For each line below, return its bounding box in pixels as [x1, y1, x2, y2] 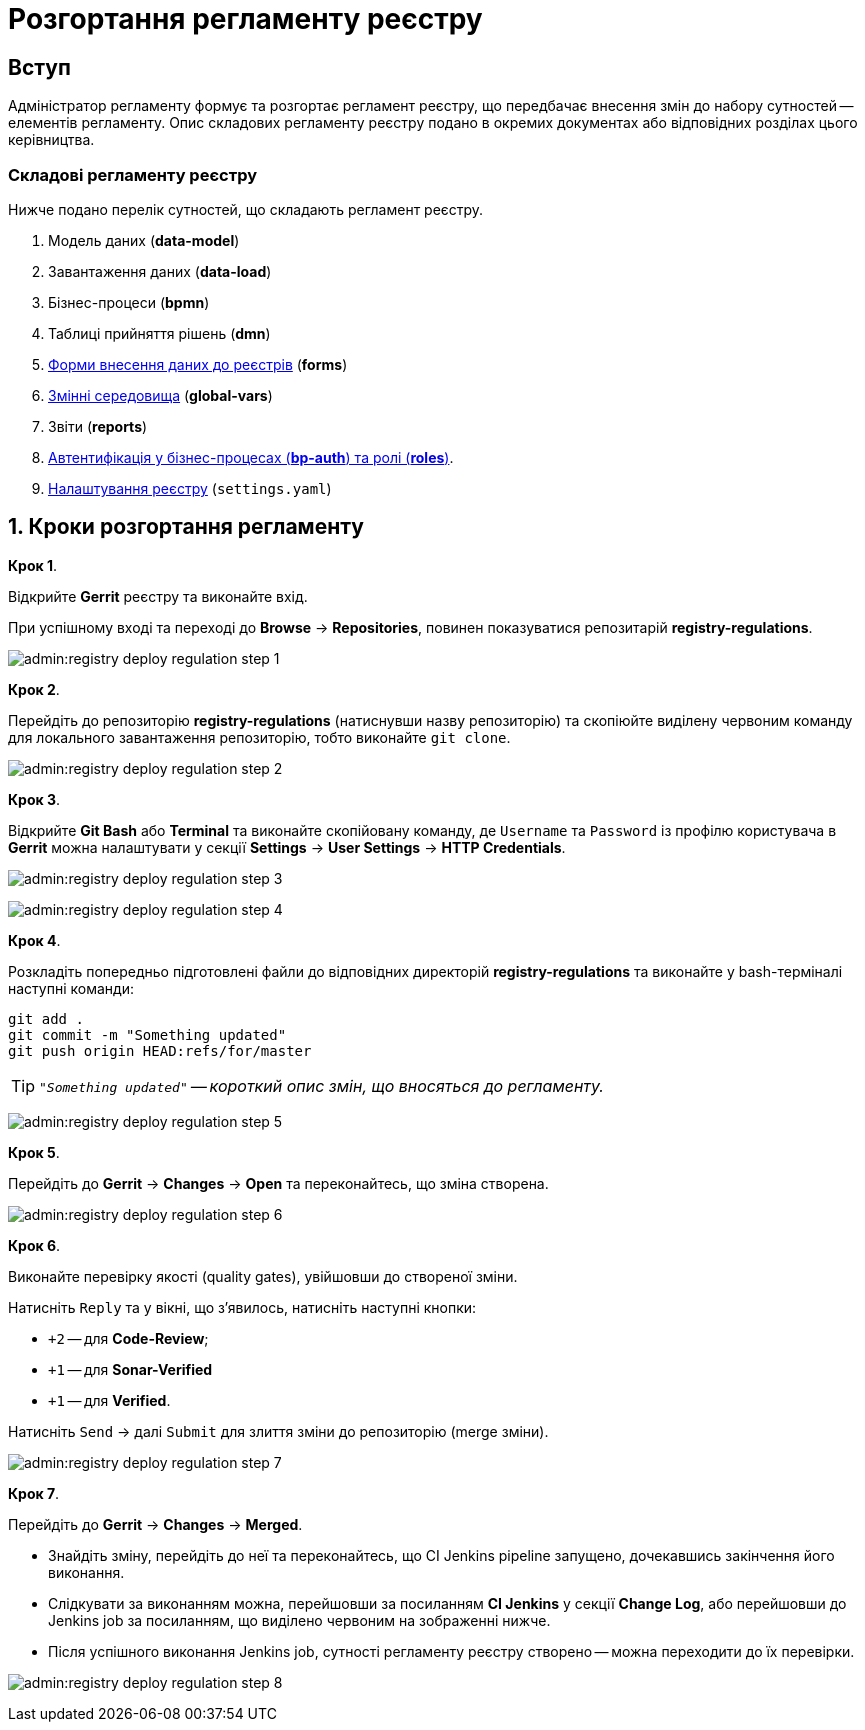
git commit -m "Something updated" [8, 1026, 287, 1043]
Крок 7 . [8, 1484, 60, 1502]
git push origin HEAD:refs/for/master [8, 1042, 312, 1059]
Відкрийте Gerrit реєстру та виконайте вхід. [8, 587, 308, 605]
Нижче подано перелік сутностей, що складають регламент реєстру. [8, 200, 484, 218]
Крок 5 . [8, 1143, 60, 1161]
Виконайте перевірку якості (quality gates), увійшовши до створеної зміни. [8, 1267, 518, 1285]
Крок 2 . [8, 680, 60, 698]
